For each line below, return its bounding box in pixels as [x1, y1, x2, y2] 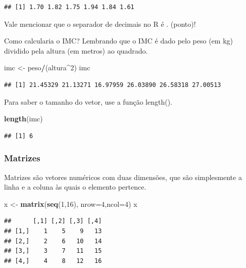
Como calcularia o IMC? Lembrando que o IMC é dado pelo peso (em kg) [4, 35, 233, 46]
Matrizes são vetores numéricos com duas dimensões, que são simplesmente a [4, 171, 242, 182]
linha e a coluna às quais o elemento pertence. [4, 182, 146, 192]
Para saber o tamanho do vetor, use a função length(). [4, 96, 172, 107]
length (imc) [4, 113, 43, 124]
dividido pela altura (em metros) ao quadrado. [4, 45, 148, 56]
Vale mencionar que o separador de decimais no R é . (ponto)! [4, 18, 196, 29]
